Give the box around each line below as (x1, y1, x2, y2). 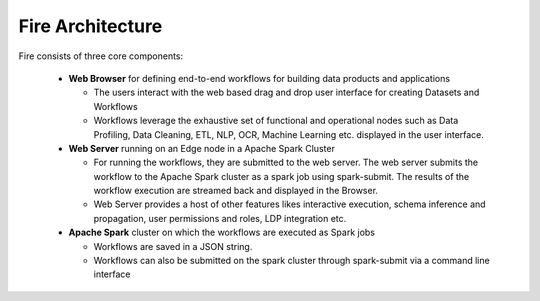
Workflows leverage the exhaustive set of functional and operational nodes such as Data (93, 115, 459, 127)
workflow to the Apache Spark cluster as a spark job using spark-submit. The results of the (93, 170, 470, 182)
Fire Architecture (18, 15, 163, 37)
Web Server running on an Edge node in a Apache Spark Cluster (68, 142, 335, 154)
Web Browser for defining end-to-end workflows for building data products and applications (68, 72, 450, 84)
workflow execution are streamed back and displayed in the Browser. (93, 185, 379, 197)
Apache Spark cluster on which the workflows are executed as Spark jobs (68, 226, 375, 239)
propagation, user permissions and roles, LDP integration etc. (93, 212, 347, 224)
